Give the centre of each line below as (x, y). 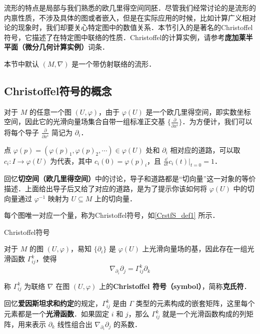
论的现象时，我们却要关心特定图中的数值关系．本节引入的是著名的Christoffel (128, 27)
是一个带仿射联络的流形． (114, 63)
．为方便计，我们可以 (217, 121)
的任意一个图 (50, 111)
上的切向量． (115, 198)
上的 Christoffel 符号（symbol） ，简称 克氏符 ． (175, 286)
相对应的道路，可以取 (205, 149)
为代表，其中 (71, 160)
